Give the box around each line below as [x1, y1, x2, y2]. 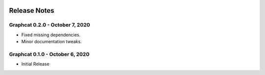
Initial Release [21, 61, 50, 67]
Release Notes [9, 6, 54, 15]
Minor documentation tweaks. [21, 39, 82, 45]
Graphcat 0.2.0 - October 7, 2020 [9, 22, 90, 28]
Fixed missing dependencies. [21, 32, 80, 38]
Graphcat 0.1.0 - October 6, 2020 [9, 50, 90, 57]
